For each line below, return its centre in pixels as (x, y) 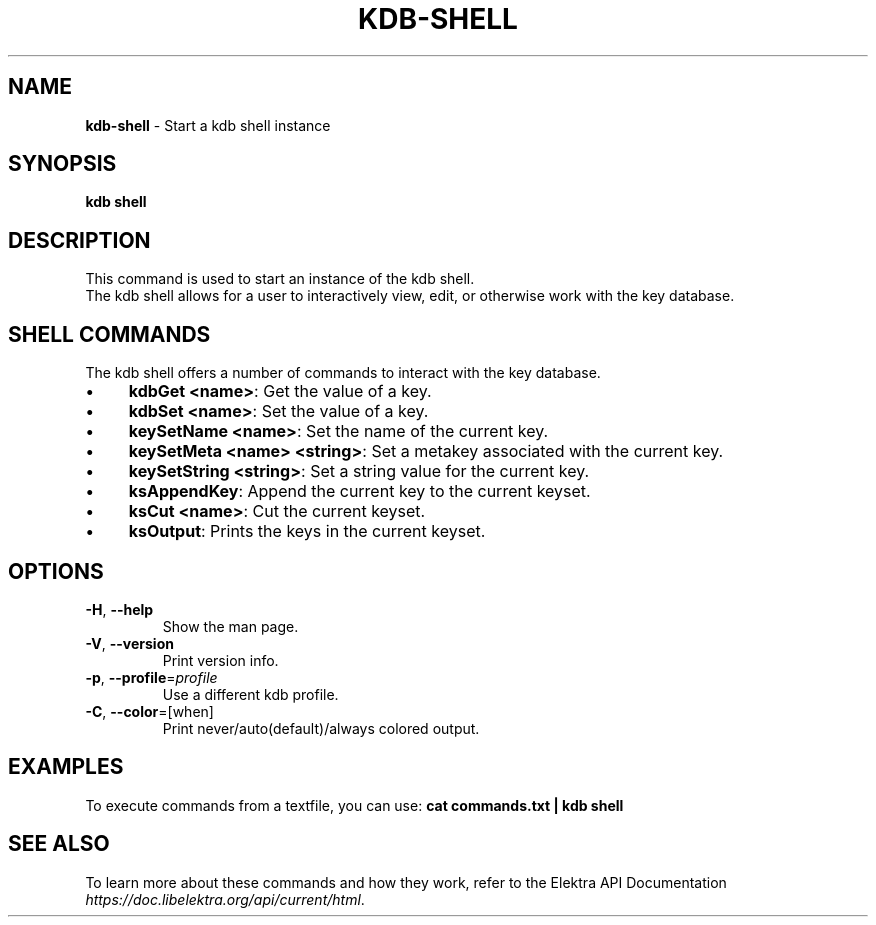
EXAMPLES (66, 767)
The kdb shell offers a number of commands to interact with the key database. (343, 373)
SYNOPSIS (62, 164)
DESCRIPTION (79, 240)
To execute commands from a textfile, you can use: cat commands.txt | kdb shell (354, 805)
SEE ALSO (59, 844)
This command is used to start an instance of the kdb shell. (280, 279)
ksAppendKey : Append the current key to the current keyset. (359, 491)
